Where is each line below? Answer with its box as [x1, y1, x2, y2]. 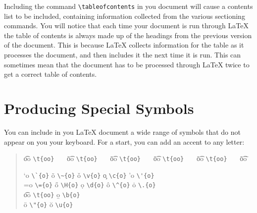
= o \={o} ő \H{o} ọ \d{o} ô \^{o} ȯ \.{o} [23, 179, 156, 190]
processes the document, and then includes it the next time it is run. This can [4, 50, 241, 60]
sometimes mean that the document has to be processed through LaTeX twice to [4, 59, 250, 69]
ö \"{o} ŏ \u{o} [23, 199, 73, 209]
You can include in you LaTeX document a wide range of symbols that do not [4, 126, 241, 137]
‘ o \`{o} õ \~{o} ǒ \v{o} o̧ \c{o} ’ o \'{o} [23, 169, 154, 180]
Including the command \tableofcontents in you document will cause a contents [4, 1, 253, 11]
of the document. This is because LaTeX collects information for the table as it [4, 40, 244, 50]
